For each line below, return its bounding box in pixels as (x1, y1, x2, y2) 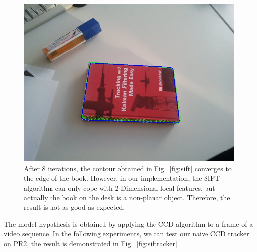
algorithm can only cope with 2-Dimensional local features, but (24, 182, 215, 193)
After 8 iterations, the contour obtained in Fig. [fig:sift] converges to (24, 163, 232, 173)
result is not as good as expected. (24, 202, 125, 212)
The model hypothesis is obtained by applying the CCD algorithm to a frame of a (4, 218, 253, 229)
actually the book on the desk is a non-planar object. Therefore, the (24, 192, 230, 202)
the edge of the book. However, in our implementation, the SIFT (24, 173, 220, 183)
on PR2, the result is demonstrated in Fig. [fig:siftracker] (4, 238, 177, 248)
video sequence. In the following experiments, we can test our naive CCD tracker (4, 228, 249, 239)
